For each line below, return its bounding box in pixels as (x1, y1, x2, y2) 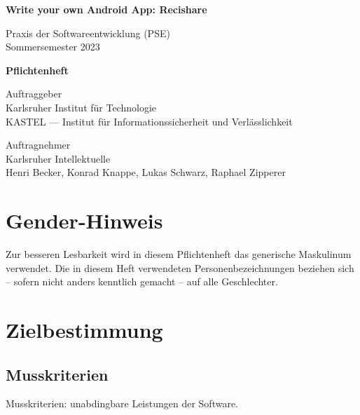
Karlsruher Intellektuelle (6, 151, 111, 165)
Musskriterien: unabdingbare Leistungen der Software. (6, 396, 239, 411)
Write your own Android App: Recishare (6, 2, 207, 16)
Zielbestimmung (6, 315, 163, 344)
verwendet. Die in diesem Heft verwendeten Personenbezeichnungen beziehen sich (6, 260, 354, 275)
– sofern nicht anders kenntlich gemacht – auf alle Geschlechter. (6, 274, 278, 289)
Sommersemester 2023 (6, 39, 100, 54)
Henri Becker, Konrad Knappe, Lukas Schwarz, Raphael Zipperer (6, 165, 286, 179)
